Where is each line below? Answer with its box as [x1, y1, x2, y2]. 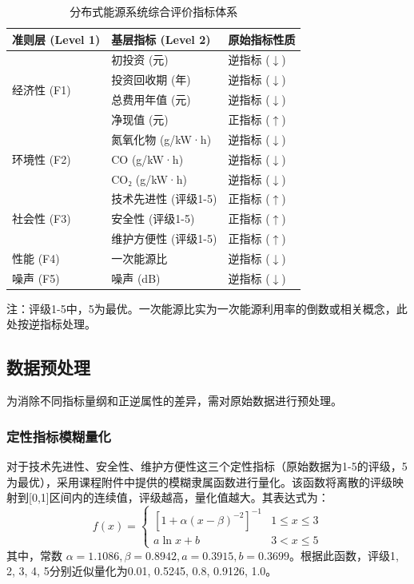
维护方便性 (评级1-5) [111, 230, 217, 247]
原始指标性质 [228, 30, 296, 47]
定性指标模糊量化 [6, 426, 111, 446]
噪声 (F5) [12, 269, 60, 286]
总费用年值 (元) [111, 91, 191, 108]
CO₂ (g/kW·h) [111, 170, 187, 187]
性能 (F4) [12, 249, 60, 266]
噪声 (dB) [111, 269, 161, 286]
